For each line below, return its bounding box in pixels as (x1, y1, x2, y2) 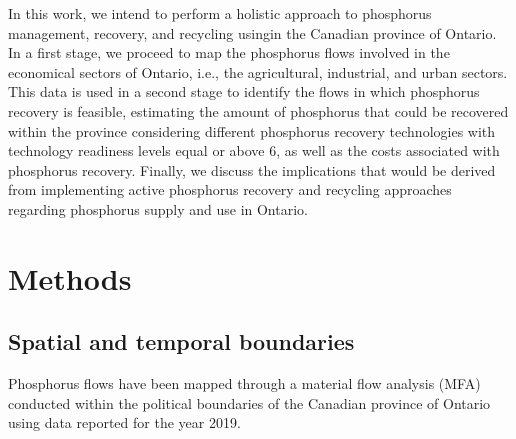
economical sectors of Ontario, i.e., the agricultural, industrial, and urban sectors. (8, 61, 508, 82)
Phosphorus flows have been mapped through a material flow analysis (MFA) (8, 373, 481, 394)
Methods (8, 257, 132, 298)
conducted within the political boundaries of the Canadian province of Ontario (8, 392, 491, 413)
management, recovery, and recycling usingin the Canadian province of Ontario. (8, 22, 497, 43)
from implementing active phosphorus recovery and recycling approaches (8, 179, 452, 200)
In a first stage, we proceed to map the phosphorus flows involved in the (8, 42, 450, 63)
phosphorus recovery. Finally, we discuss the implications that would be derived (8, 159, 496, 180)
